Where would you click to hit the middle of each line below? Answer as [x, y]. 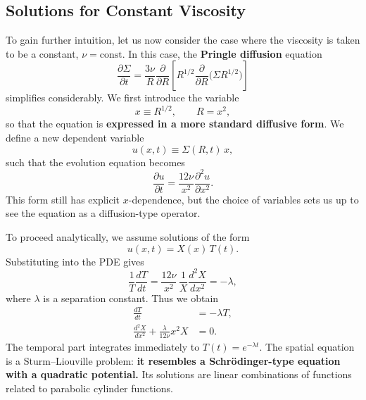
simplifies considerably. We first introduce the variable [122, 98]
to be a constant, [42, 53]
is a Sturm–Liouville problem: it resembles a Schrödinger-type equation [173, 360]
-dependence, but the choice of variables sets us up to [244, 199]
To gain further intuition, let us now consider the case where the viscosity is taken [183, 40]
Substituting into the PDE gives [75, 261]
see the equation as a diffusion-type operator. [103, 213]
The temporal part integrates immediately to [103, 346]
